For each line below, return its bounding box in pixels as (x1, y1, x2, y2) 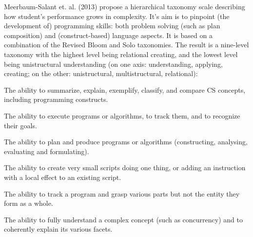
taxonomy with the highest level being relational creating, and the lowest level (4, 49, 238, 59)
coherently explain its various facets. (4, 224, 113, 234)
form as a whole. (4, 198, 53, 208)
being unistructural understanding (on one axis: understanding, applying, (4, 59, 223, 69)
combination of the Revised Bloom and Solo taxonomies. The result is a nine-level (4, 39, 249, 50)
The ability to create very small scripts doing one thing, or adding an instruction (4, 162, 246, 173)
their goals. (4, 120, 37, 130)
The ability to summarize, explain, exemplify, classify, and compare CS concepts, (4, 84, 246, 95)
